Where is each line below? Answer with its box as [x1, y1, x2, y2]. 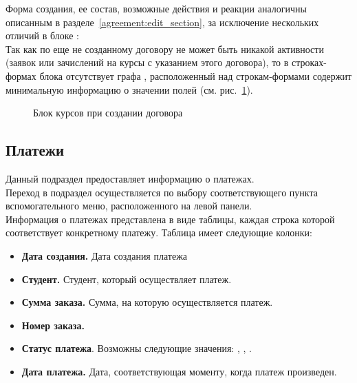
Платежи [6, 139, 65, 161]
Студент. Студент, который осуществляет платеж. [21, 271, 232, 286]
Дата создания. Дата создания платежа [21, 248, 188, 262]
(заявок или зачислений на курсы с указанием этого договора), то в [6, 55, 289, 70]
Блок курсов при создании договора [33, 105, 183, 120]
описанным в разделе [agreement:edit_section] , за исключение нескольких [6, 14, 319, 29]
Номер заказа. [21, 318, 85, 332]
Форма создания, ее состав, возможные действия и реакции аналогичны [6, 1, 307, 15]
